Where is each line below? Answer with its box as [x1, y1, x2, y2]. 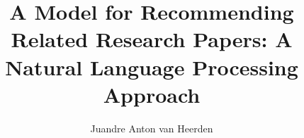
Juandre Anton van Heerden [90, 120, 213, 135]
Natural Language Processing [5, 52, 298, 81]
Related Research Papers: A [11, 25, 293, 54]
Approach [103, 80, 201, 108]
